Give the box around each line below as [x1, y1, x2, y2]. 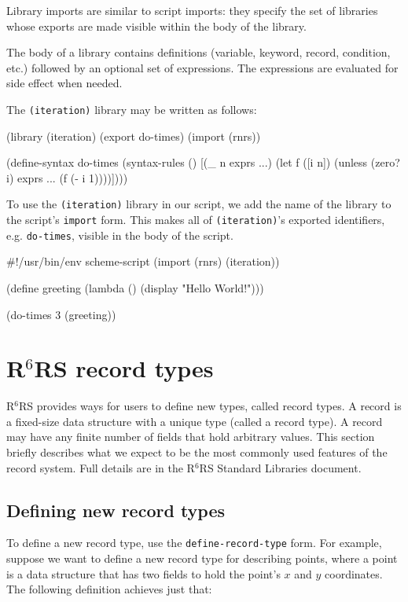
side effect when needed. [6, 75, 123, 91]
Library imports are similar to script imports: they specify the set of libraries [6, 2, 378, 18]
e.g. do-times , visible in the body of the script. [6, 226, 233, 243]
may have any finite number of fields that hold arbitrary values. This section [6, 428, 375, 445]
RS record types [34, 352, 214, 384]
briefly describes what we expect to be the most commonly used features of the [6, 444, 388, 461]
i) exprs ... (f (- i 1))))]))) [6, 169, 128, 185]
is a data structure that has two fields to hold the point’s [6, 565, 281, 582]
